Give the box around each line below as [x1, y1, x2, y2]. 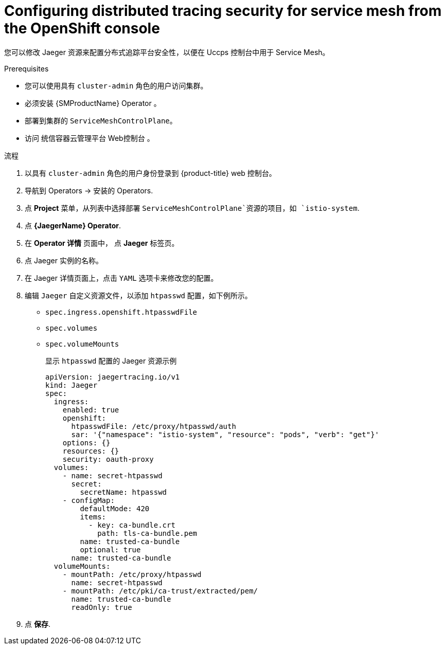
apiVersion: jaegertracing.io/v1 [45, 372, 180, 381]
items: [80, 512, 106, 521]
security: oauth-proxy [62, 455, 154, 463]
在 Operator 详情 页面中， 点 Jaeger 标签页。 [25, 238, 179, 247]
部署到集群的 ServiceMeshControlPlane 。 [25, 116, 177, 125]
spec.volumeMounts [45, 339, 119, 348]
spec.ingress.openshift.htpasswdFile [45, 308, 198, 316]
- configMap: [62, 496, 115, 504]
